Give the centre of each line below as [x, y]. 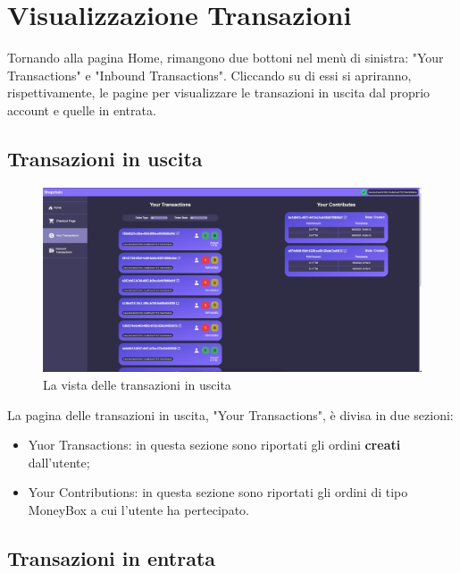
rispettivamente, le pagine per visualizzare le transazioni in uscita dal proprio [219, 93]
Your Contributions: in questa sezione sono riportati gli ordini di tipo [218, 492]
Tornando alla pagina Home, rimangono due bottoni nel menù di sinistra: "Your [226, 58]
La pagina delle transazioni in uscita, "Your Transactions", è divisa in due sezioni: [230, 414]
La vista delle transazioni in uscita [137, 384]
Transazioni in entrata [112, 557]
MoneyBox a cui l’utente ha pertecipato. [138, 509]
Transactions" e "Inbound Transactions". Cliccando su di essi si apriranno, [209, 75]
